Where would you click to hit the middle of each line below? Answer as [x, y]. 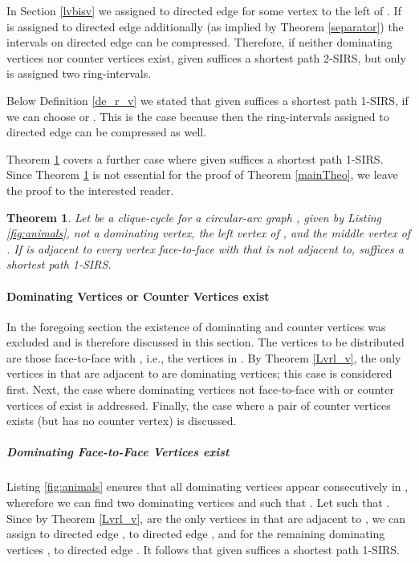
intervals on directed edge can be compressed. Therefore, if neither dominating [199, 42]
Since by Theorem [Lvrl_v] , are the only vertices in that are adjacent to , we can [206, 518]
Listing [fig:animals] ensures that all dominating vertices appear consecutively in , [207, 486]
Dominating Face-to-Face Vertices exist [118, 452]
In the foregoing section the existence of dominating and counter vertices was [196, 326]
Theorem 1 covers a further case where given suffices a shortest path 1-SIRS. [195, 158]
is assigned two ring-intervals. [79, 73]
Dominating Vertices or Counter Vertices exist [138, 296]
